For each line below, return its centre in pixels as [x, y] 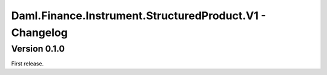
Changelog [39, 32]
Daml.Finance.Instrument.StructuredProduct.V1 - [139, 16]
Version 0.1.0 [38, 49]
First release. [28, 64]
